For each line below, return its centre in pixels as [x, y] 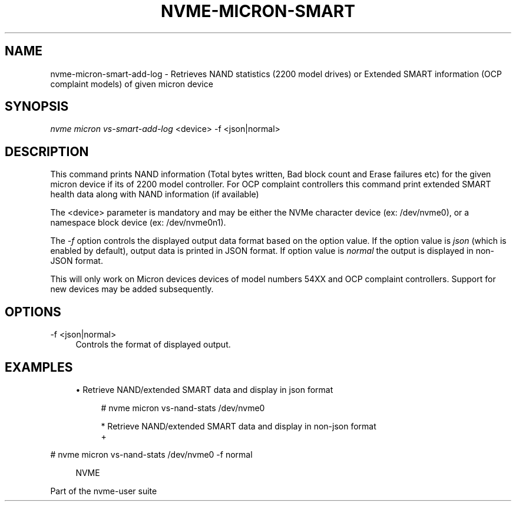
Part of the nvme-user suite [104, 491]
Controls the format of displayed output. [153, 345]
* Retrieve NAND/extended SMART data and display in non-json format [239, 426]
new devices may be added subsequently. [132, 289]
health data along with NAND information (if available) [155, 194]
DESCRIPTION [47, 151]
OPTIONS [33, 312]
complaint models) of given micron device [132, 84]
